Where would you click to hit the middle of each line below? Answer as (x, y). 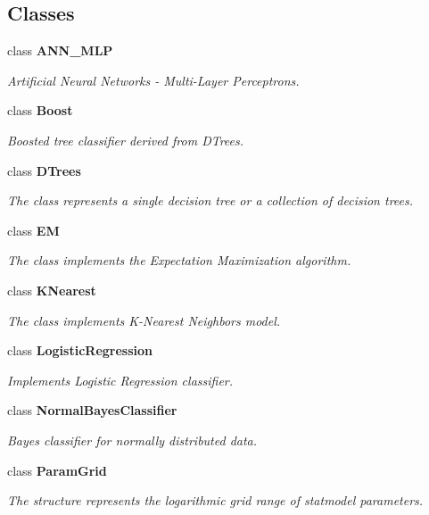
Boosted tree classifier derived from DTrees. (126, 140)
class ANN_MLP (60, 50)
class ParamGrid (57, 470)
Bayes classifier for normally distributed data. (132, 440)
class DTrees (44, 170)
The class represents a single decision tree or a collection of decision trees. (210, 200)
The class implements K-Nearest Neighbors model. (144, 320)
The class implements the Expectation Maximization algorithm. (179, 260)
